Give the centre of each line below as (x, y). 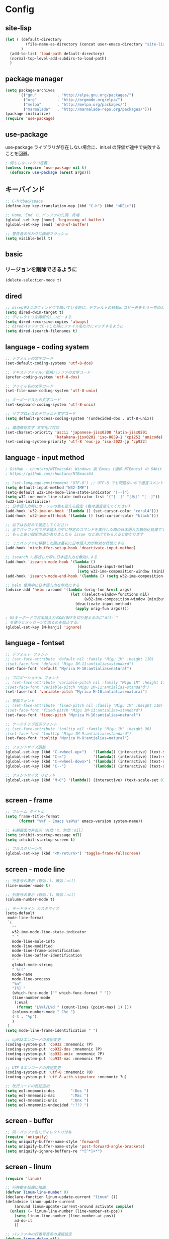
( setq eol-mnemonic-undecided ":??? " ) (47, 1105)
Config (20, 9)
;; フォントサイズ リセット (30, 775)
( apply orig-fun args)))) (102, 608)
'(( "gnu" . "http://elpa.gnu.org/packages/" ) (76, 95)
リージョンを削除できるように (41, 269)
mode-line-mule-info (33, 941)
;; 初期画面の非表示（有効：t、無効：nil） (45, 830)
